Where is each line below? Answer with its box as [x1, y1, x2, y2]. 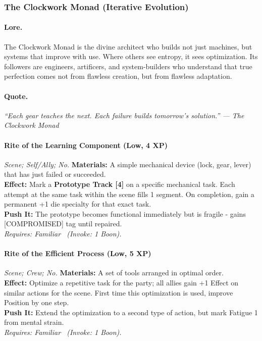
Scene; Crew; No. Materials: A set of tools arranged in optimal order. [4, 267, 224, 278]
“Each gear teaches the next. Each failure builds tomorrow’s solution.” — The [4, 110, 244, 120]
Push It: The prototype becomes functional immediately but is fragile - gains [4, 208, 246, 219]
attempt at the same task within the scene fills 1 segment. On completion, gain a [4, 188, 254, 199]
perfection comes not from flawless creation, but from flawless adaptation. [4, 71, 232, 81]
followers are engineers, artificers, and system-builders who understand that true [4, 61, 252, 71]
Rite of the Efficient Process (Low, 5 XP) [4, 248, 151, 259]
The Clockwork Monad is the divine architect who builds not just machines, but [4, 41, 252, 52]
